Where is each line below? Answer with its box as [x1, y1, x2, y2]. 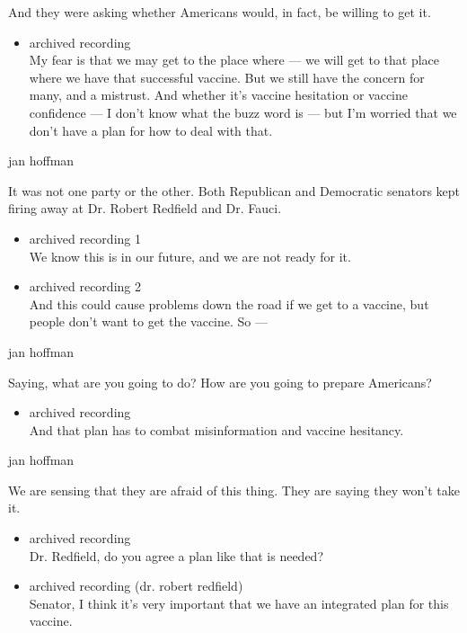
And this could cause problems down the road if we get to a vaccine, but [29, 294, 429, 313]
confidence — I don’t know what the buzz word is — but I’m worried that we [29, 103, 457, 121]
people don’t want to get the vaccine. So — [29, 312, 268, 331]
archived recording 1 [29, 228, 141, 247]
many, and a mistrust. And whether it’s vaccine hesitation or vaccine [29, 85, 408, 104]
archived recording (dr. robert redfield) [29, 576, 243, 595]
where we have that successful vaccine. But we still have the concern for [29, 67, 425, 86]
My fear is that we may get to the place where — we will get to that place [29, 50, 440, 69]
